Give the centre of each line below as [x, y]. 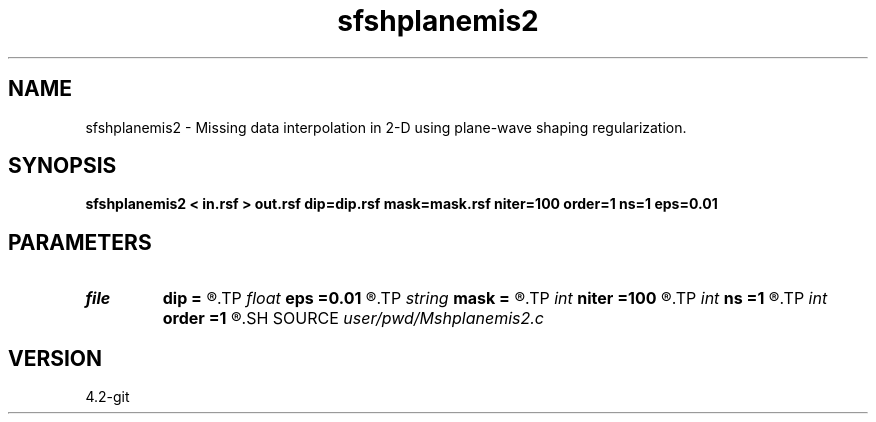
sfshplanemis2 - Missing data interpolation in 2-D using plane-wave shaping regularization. [386, 127]
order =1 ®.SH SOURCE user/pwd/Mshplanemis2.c [353, 318]
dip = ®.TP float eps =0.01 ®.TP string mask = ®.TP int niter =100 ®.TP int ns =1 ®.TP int [495, 298]
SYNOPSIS [62, 166]
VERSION [55, 358]
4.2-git [107, 397]
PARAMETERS [80, 242]
